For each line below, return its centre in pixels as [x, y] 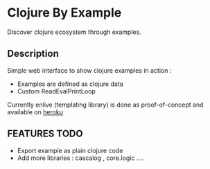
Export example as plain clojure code [70, 150]
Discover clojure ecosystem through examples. [75, 32]
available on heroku [35, 112]
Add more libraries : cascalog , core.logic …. [80, 158]
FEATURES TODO [45, 134]
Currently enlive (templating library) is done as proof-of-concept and [105, 105]
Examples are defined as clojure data [70, 84]
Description [33, 54]
